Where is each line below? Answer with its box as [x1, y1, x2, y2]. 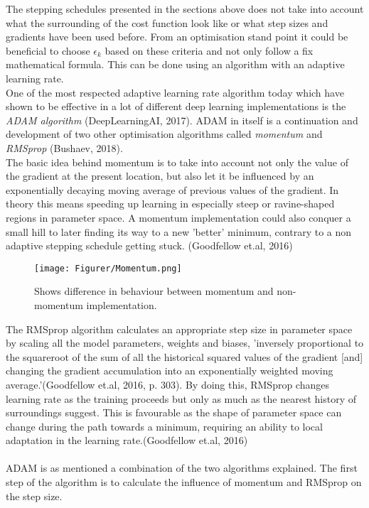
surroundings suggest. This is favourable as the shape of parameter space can [6, 405, 342, 420]
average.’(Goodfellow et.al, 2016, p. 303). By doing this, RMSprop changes [6, 377, 329, 391]
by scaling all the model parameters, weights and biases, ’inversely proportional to [6, 335, 364, 350]
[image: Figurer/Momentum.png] [34, 263, 182, 274]
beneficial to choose [6, 43, 90, 58]
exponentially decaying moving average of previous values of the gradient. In [6, 182, 339, 197]
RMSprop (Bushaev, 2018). [6, 140, 123, 155]
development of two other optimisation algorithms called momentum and [6, 126, 323, 141]
